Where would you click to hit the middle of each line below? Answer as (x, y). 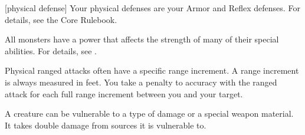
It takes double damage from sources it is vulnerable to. (106, 125)
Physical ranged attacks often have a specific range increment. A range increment (152, 70)
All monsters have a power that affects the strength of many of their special (142, 39)
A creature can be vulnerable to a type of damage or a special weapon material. (149, 113)
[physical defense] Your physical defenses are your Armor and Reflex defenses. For (152, 8)
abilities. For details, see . (51, 50)
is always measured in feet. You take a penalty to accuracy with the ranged (141, 82)
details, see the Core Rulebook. (61, 19)
